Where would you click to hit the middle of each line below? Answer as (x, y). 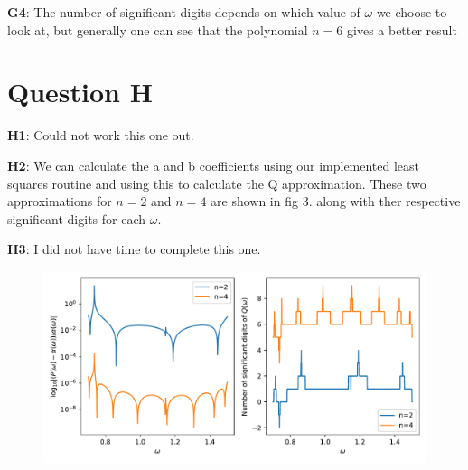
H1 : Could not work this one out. (101, 135)
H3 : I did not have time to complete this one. (134, 249)
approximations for (60, 201)
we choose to (412, 12)
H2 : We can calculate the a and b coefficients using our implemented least (214, 165)
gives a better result (402, 29)
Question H (80, 92)
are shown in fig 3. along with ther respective (336, 201)
